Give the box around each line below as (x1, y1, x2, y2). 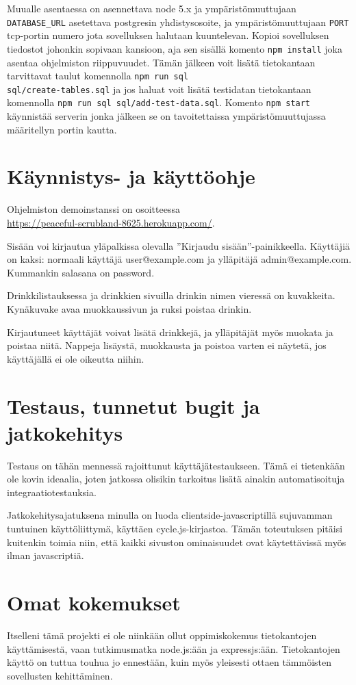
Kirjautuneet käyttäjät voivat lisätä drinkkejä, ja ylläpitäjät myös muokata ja (7, 324, 333, 339)
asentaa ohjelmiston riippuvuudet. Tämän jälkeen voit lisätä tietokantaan (7, 55, 316, 69)
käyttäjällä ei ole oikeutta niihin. (7, 351, 144, 365)
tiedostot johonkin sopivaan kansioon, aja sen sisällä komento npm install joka (7, 41, 342, 55)
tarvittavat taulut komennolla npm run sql (7, 68, 189, 83)
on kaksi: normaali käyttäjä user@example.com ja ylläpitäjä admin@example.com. (7, 252, 352, 266)
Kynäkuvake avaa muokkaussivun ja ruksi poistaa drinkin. (7, 301, 252, 315)
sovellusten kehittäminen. (7, 668, 113, 682)
